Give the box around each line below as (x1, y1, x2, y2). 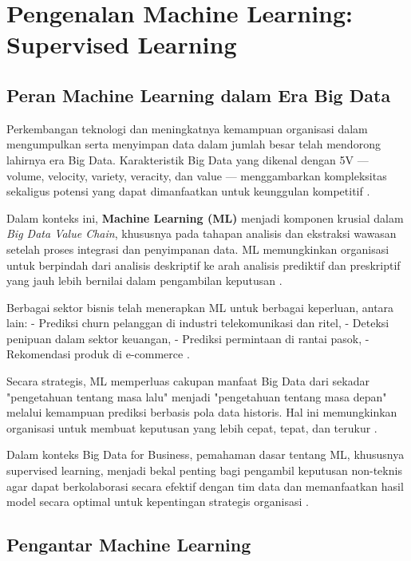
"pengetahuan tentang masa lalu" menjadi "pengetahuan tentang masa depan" (6, 388, 387, 405)
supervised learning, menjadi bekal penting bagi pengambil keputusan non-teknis (6, 462, 402, 479)
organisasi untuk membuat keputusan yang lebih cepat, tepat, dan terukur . (6, 419, 377, 436)
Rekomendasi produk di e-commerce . (6, 346, 190, 362)
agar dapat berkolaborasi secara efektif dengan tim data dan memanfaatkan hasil (6, 477, 404, 494)
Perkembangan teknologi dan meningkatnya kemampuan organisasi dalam (6, 120, 368, 136)
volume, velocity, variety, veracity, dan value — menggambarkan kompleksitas (6, 167, 387, 184)
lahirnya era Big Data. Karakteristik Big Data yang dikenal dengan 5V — (6, 151, 369, 168)
